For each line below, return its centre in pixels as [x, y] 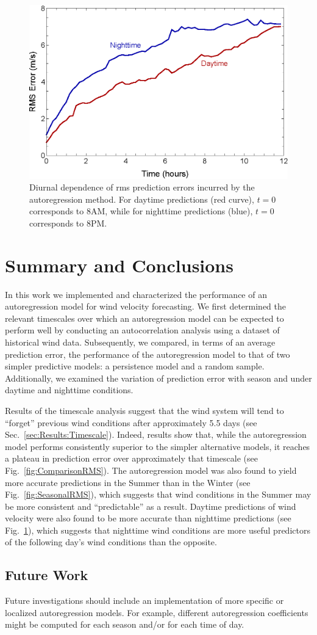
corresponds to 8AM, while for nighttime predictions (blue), [141, 211]
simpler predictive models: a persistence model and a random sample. [135, 366]
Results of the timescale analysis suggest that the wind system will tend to [144, 410]
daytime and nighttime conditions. [69, 390]
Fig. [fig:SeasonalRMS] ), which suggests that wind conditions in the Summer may [158, 494]
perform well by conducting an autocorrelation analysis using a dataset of [142, 330]
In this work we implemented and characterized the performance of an [136, 294]
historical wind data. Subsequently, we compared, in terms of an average [140, 342]
